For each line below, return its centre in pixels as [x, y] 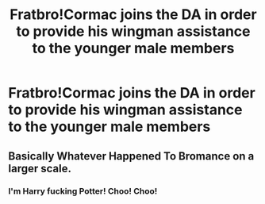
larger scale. [40, 168]
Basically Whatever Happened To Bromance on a [131, 156]
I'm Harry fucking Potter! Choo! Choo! [83, 191]
